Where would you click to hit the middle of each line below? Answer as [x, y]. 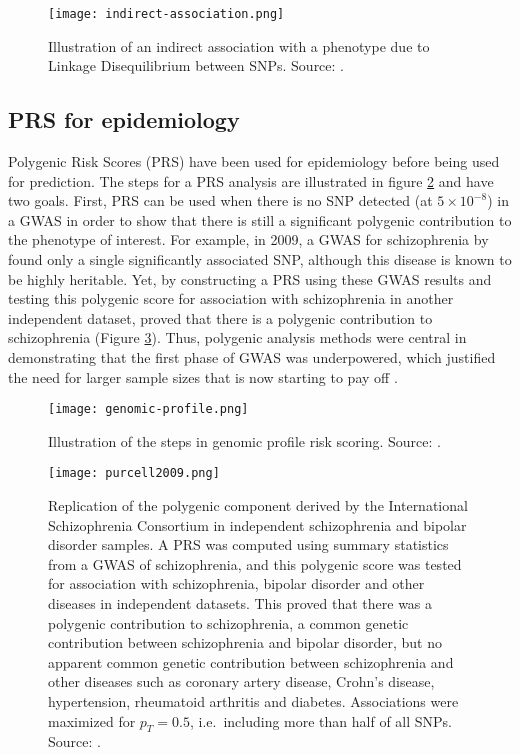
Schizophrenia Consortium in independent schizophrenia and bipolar [257, 524]
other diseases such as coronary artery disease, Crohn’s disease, [241, 681]
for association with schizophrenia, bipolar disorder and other [236, 583]
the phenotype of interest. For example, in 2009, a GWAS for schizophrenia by [248, 239]
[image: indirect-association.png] [166, 14]
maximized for [92, 720]
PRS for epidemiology [124, 119]
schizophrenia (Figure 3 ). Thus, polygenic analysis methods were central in [237, 337]
